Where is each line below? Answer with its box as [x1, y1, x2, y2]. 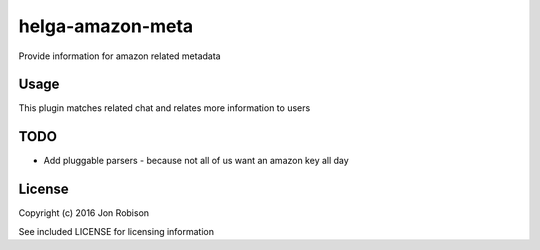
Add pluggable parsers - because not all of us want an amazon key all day [43, 155, 349, 167]
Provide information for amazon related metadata [18, 50, 221, 62]
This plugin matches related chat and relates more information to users [18, 102, 311, 114]
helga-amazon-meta [18, 15, 194, 37]
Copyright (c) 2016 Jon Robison [18, 207, 150, 219]
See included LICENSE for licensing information [18, 225, 215, 237]
